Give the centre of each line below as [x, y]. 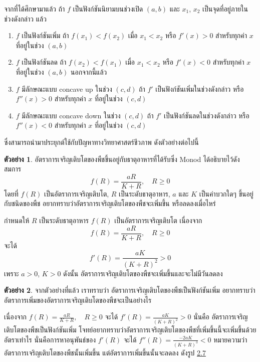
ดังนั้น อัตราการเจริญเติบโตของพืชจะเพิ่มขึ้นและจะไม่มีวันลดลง [143, 273]
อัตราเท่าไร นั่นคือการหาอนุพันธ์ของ [50, 339]
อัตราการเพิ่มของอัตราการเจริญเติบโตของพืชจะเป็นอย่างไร [78, 300]
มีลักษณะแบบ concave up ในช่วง [67, 88]
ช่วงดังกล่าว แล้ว [25, 18]
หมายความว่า [230, 339]
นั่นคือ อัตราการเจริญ [221, 317]
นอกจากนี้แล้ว [89, 71]
